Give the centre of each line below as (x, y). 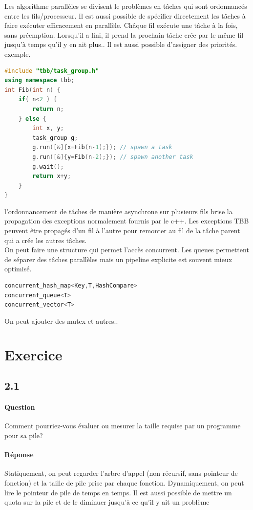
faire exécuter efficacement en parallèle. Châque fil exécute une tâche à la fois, (121, 25)
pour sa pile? (24, 435)
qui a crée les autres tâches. (46, 240)
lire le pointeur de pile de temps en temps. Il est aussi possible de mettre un (118, 492)
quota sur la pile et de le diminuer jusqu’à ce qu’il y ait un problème (107, 502)
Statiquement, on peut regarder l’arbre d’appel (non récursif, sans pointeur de (121, 473)
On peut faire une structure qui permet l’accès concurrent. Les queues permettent (127, 250)
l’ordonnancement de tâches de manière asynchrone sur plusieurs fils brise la (118, 211)
